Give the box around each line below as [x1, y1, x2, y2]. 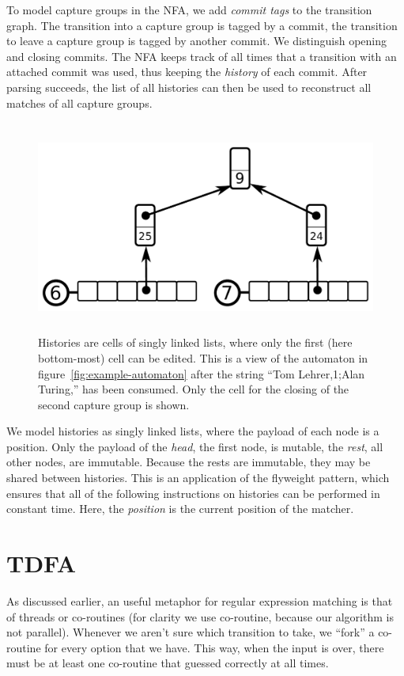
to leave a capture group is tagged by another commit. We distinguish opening [6, 32, 387, 49]
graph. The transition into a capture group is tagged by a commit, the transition [6, 17, 398, 33]
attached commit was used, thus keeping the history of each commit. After [6, 63, 368, 80]
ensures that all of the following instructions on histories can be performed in [6, 484, 380, 501]
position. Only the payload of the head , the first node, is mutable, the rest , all [6, 438, 383, 454]
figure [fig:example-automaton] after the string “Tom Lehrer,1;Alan [38, 365, 365, 382]
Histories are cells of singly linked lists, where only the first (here [38, 334, 353, 351]
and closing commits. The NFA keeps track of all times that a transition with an [6, 47, 397, 64]
